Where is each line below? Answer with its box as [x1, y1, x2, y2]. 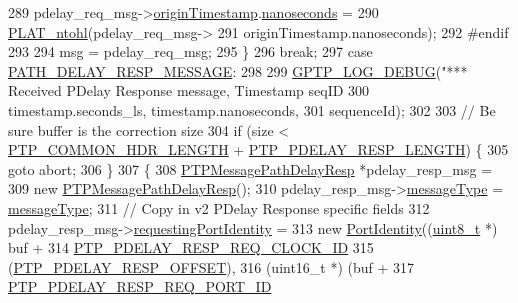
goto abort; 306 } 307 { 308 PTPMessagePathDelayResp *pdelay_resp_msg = [8, 158, 493, 179]
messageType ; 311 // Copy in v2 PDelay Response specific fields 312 [8, 197, 430, 218]
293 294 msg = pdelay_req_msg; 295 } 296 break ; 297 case [8, 41, 373, 62]
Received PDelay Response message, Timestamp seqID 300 [8, 80, 370, 101]
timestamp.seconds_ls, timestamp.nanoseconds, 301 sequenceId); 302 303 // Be [8, 99, 496, 120]
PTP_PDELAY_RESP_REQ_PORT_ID [8, 276, 272, 297]
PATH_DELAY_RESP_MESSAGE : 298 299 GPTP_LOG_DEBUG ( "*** [8, 60, 468, 81]
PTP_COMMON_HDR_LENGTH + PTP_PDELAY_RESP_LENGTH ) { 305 [8, 139, 509, 160]
